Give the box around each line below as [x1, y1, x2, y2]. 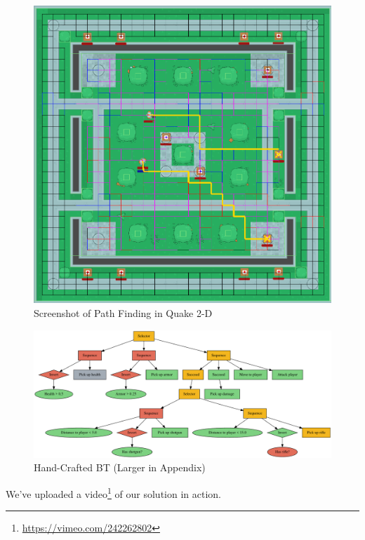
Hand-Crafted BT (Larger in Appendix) [34, 460, 206, 475]
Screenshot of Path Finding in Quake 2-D [34, 306, 213, 320]
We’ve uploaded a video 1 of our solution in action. [6, 485, 222, 501]
